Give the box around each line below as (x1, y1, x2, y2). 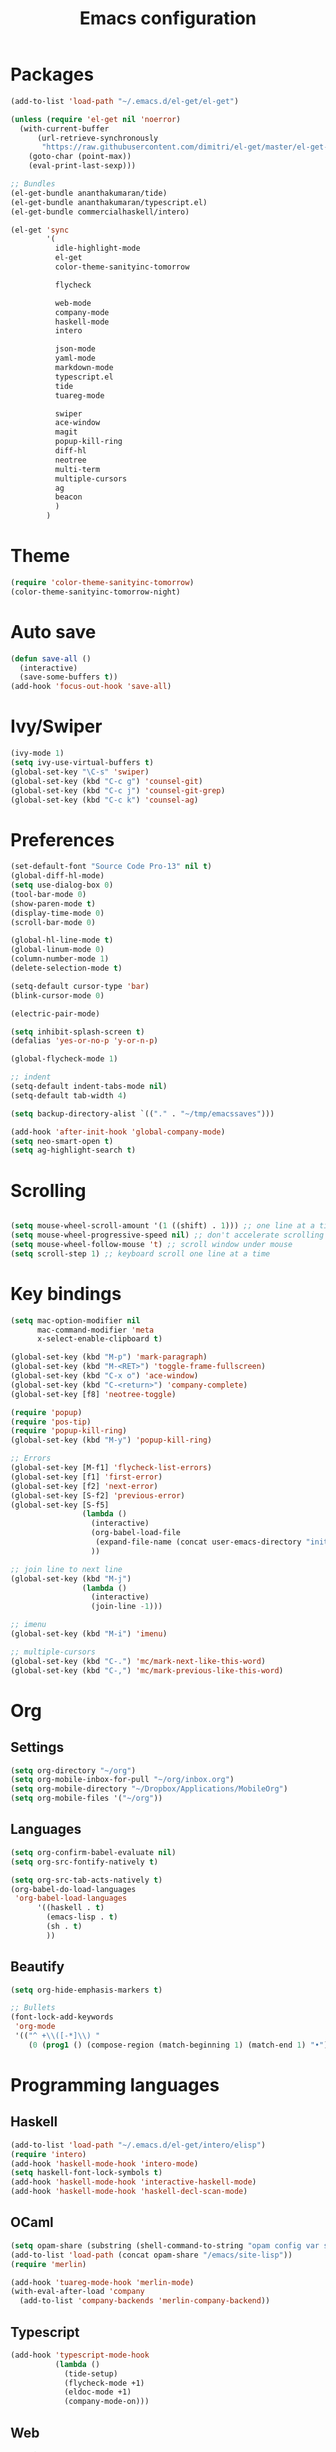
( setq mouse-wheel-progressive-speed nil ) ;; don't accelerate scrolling (10, 1230, 325, 1241)
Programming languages (10, 2074, 220, 2096)
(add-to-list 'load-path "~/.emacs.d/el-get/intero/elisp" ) (10, 2140, 267, 2150)
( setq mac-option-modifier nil (10, 1315, 141, 1326)
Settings (10, 1739, 65, 1756)
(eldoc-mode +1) (63, 2387, 132, 2397)
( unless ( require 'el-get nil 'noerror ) (10, 114, 182, 124)
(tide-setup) (63, 2368, 118, 2379)
